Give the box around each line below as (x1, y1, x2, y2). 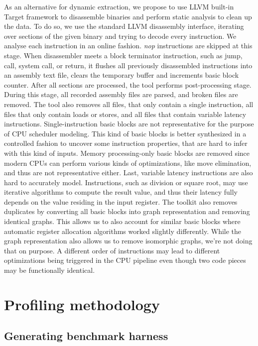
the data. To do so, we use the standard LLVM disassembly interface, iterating (4, 21, 244, 31)
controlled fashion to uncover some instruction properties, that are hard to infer (4, 138, 248, 148)
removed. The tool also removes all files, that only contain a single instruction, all (4, 99, 254, 109)
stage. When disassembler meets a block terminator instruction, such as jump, (4, 50, 243, 60)
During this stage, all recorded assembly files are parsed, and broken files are (4, 89, 238, 100)
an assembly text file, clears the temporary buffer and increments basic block (4, 70, 239, 80)
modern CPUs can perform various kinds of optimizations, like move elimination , (4, 157, 252, 168)
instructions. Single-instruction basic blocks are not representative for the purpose (4, 118, 254, 129)
